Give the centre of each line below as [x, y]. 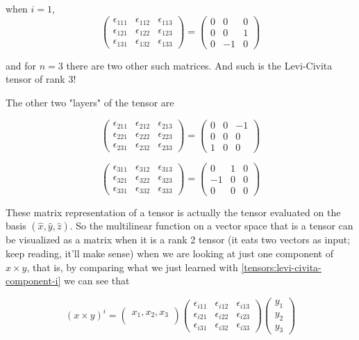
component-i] [33, 281]
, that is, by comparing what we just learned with [132, 267]
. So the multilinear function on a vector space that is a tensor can [211, 226]
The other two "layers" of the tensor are [90, 102]
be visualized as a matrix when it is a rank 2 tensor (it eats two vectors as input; [178, 240]
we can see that [97, 281]
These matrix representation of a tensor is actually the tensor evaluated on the [173, 212]
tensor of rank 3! [41, 79]
